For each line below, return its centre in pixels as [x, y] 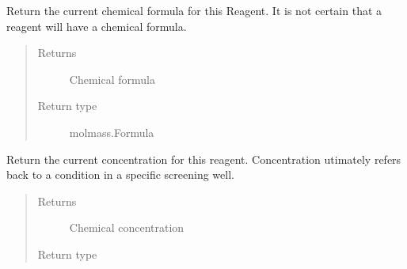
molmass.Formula [112, 132]
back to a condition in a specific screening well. [120, 174]
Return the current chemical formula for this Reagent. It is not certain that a [194, 10]
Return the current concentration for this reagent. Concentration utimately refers [204, 159]
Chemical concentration [127, 227]
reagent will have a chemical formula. [97, 26]
